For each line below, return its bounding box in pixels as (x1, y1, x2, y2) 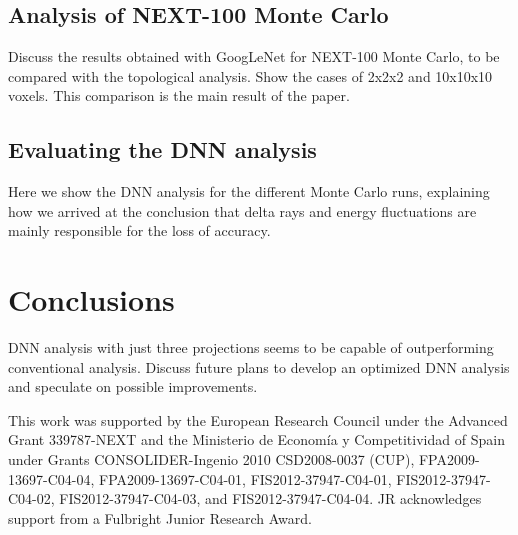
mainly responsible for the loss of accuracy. (8, 220, 271, 241)
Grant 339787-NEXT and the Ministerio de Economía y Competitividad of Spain (8, 429, 505, 450)
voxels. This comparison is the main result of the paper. (8, 85, 350, 106)
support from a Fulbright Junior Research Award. (8, 507, 312, 528)
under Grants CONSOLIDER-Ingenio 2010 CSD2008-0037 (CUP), (8, 449, 415, 470)
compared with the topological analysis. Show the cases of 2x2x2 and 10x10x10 (8, 65, 493, 86)
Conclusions (8, 279, 175, 320)
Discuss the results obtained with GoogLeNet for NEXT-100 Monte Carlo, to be (8, 46, 500, 67)
